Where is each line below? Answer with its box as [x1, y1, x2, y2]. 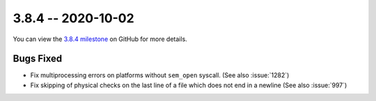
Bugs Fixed [13, 53, 63, 65]
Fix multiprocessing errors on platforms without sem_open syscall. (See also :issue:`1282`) [30, 71, 290, 79]
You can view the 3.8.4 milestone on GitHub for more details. [13, 35, 187, 43]
